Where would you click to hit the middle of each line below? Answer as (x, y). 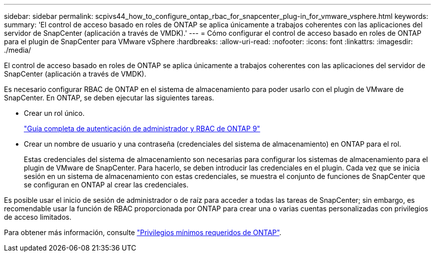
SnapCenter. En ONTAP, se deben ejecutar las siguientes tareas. (109, 98)
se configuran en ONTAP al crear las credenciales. (106, 185)
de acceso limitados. (38, 217)
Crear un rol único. (54, 113)
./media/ (18, 50)
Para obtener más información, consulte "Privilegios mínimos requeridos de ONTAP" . (143, 232)
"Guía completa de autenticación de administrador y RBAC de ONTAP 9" (142, 128)
